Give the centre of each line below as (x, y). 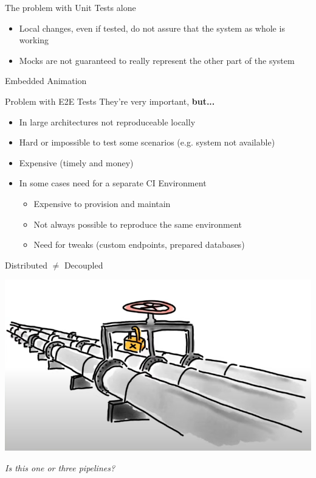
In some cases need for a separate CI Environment (113, 183)
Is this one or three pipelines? (60, 467)
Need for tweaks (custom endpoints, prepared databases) (139, 244)
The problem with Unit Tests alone (70, 7)
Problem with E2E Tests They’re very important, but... (110, 101)
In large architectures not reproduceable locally (107, 121)
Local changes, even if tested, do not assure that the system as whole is (152, 28)
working (34, 40)
